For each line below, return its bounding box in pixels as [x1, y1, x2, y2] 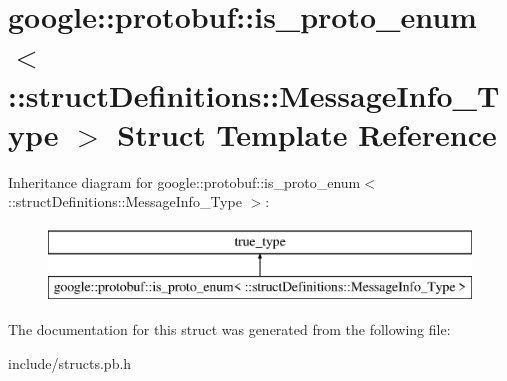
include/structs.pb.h [8, 352, 132, 373]
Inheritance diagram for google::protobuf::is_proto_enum [8, 171, 361, 192]
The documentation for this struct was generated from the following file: [8, 319, 451, 340]
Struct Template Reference [117, 113, 497, 154]
